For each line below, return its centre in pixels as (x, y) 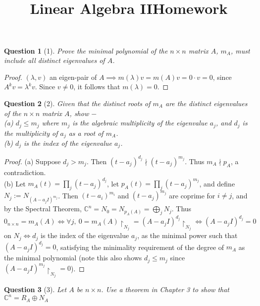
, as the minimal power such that (187, 235)
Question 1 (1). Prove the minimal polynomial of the (86, 50)
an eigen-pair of (73, 77)
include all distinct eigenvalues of (54, 60)
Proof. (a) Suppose (32, 161)
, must (240, 50)
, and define (217, 183)
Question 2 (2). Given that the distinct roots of (77, 103)
